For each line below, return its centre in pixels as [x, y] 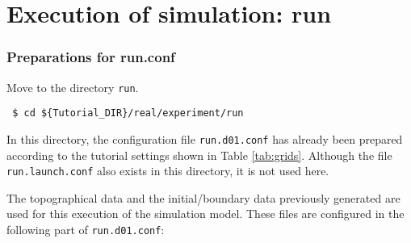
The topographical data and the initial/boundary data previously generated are [203, 197]
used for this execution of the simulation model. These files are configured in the [205, 214]
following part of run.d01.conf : [86, 229]
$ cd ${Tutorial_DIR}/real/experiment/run [128, 113]
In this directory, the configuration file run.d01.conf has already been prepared [205, 138]
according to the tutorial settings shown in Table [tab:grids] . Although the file [199, 155]
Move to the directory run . [73, 87]
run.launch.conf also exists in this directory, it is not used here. [168, 171]
